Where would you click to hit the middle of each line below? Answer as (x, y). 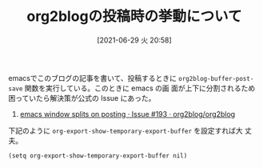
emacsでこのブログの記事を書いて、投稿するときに (93, 78)
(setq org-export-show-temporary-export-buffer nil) (98, 156)
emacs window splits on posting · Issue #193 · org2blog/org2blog (128, 114)
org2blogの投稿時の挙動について (134, 16)
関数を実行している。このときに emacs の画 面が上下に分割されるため (140, 88)
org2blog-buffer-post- (216, 78)
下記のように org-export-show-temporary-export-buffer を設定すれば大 (126, 130)
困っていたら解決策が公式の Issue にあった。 (82, 98)
